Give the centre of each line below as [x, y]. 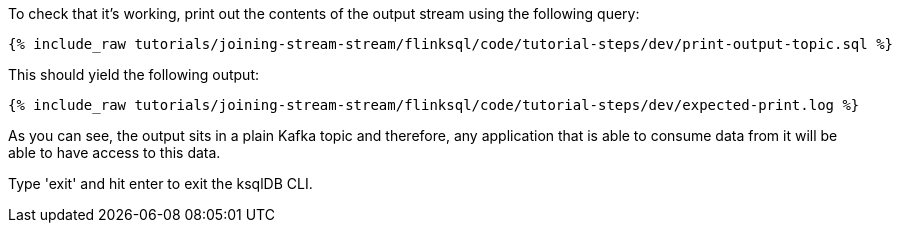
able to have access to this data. [114, 152]
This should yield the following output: [134, 74]
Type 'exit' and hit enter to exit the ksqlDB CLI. [160, 183]
